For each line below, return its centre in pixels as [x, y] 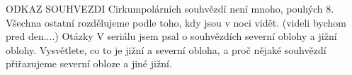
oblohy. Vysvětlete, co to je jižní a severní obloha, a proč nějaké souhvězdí [166, 49]
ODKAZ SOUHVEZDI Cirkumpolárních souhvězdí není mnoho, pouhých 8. [170, 8]
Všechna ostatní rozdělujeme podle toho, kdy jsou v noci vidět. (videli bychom [176, 22]
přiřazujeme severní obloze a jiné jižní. [89, 63]
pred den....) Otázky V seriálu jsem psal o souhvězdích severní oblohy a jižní [171, 36]
